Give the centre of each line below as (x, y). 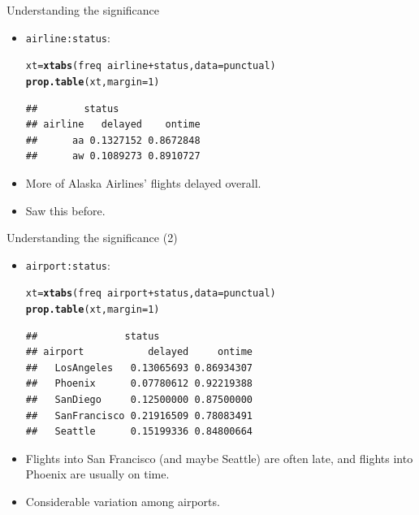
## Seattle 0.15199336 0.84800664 (139, 432)
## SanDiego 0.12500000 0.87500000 (139, 400)
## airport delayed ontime (139, 352)
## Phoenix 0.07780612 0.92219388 (139, 384)
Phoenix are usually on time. (97, 474)
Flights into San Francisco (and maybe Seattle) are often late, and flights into (219, 458)
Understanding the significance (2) (92, 238)
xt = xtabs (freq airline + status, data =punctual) (151, 66)
